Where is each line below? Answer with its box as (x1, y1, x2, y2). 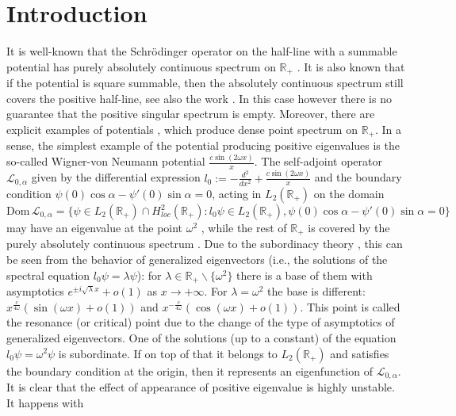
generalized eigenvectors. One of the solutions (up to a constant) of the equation (6, 329, 397, 345)
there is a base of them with (236, 266, 373, 283)
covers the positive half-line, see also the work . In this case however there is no (6, 90, 392, 106)
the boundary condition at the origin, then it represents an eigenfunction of (6, 362, 373, 379)
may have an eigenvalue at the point (6, 219, 183, 236)
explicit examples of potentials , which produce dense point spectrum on (6, 120, 358, 137)
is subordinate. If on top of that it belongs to (58, 345, 278, 361)
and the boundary (314, 169, 402, 185)
